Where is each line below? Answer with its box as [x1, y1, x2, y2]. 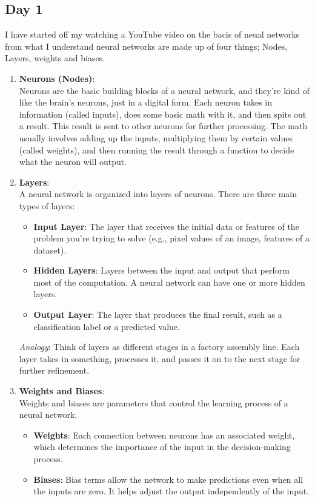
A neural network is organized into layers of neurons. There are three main [19, 187, 297, 200]
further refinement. [19, 364, 90, 377]
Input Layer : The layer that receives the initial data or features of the [33, 220, 299, 232]
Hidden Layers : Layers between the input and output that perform [33, 264, 290, 277]
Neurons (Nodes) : [19, 72, 95, 84]
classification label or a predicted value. [33, 320, 180, 332]
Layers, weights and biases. [5, 52, 105, 64]
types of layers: [19, 199, 75, 212]
